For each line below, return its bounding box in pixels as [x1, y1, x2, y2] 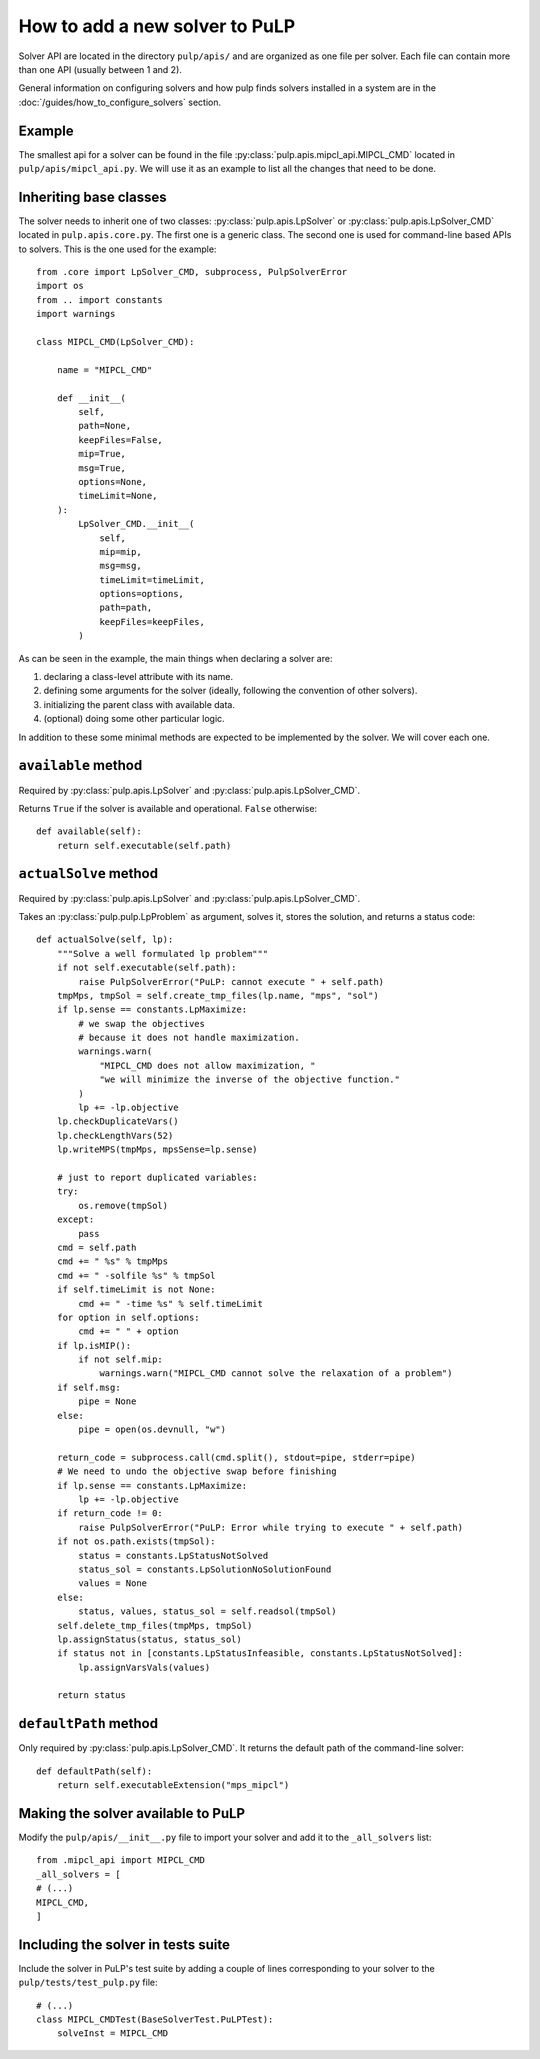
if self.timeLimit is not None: [56, 1284, 216, 1295]
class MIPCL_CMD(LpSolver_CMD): [36, 336, 195, 348]
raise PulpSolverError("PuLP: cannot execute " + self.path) [78, 976, 385, 987]
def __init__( [56, 392, 127, 404]
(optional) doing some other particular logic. [43, 713, 225, 725]
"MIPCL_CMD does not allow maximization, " [99, 1060, 316, 1071]
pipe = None [78, 1396, 137, 1407]
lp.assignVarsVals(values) [78, 1661, 211, 1673]
